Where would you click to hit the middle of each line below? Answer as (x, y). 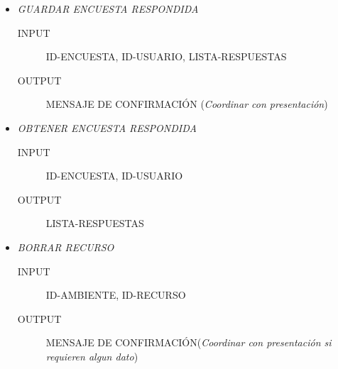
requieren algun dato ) (92, 356)
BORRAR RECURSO (66, 247)
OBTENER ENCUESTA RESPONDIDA (107, 127)
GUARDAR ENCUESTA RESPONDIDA (108, 9)
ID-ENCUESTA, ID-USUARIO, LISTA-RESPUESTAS (166, 56)
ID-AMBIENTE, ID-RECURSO (116, 295)
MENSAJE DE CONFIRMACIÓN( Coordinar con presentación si (189, 342)
